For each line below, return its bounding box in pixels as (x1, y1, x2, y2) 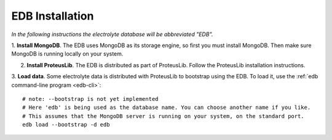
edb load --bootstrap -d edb (22, 121, 110, 128)
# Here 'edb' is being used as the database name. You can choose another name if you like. (22, 104, 311, 111)
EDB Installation (11, 9, 94, 23)
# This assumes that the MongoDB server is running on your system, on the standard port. (22, 112, 304, 119)
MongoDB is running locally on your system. (11, 50, 124, 57)
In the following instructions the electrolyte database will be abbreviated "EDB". (11, 31, 213, 38)
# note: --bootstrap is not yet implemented (22, 95, 159, 102)
